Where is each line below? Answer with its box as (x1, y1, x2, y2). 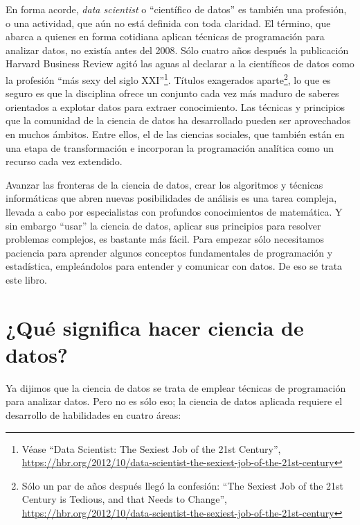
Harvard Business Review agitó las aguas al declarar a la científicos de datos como (6, 56, 354, 71)
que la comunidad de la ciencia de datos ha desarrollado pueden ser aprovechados (6, 113, 351, 128)
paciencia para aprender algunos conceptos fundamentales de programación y (6, 245, 333, 259)
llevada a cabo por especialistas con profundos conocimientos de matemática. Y (6, 204, 343, 218)
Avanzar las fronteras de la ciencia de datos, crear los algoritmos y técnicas (6, 177, 323, 191)
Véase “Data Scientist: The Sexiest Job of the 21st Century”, (21, 441, 281, 456)
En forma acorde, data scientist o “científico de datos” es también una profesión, (6, 2, 347, 16)
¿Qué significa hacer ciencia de (6, 313, 304, 341)
